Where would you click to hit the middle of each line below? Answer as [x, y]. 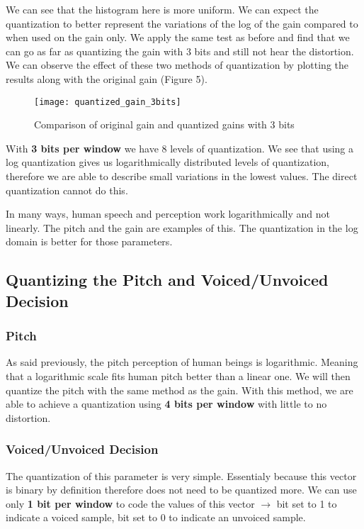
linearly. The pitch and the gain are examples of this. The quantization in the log [182, 227]
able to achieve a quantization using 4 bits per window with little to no [166, 404]
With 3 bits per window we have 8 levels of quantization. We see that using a [180, 148]
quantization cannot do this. [67, 190]
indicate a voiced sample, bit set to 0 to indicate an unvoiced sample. [156, 517]
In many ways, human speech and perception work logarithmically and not [168, 214]
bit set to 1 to [307, 503]
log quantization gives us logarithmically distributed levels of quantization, [167, 162]
